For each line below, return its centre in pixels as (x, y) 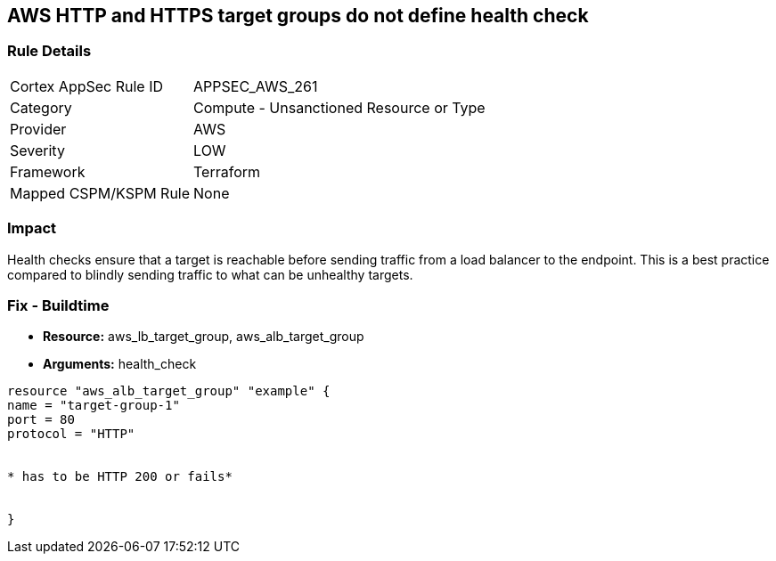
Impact (32, 228)
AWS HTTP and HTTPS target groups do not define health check (298, 16)
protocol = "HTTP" (71, 434)
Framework (48, 171)
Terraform (227, 171)
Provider (38, 129)
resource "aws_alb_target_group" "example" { (169, 391)
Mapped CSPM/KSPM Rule (100, 193)
